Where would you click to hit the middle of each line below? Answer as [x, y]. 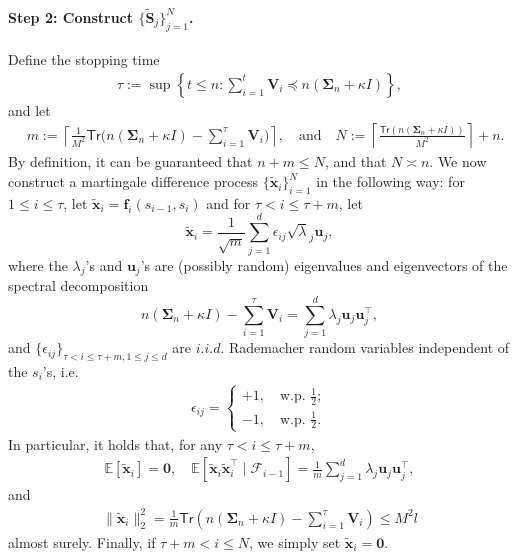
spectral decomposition [78, 285]
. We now [458, 161]
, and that [355, 161]
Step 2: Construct [71, 16]
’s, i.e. [60, 370]
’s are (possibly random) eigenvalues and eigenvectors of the [324, 264]
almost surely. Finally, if [82, 541]
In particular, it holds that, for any [115, 443]
